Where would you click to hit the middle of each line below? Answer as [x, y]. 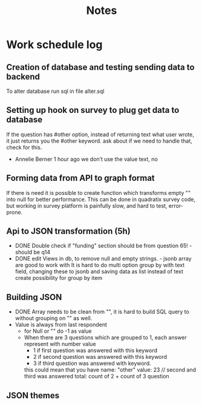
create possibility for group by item [59, 278]
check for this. [24, 147]
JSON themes [33, 395]
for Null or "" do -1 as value [58, 331]
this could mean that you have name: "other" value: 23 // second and [110, 370]
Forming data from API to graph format [81, 178]
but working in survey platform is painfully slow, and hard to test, [87, 206]
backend [23, 77]
